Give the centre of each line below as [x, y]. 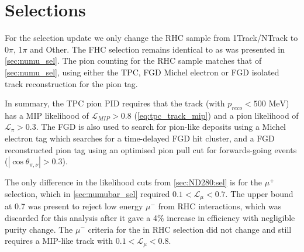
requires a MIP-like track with [59, 241]
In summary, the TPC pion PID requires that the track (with [115, 103]
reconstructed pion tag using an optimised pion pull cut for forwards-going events [151, 149]
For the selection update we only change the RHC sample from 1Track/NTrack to [151, 38]
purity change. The [39, 229]
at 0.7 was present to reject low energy [74, 206]
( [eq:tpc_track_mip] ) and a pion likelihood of [216, 115]
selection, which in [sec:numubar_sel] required [87, 193]
